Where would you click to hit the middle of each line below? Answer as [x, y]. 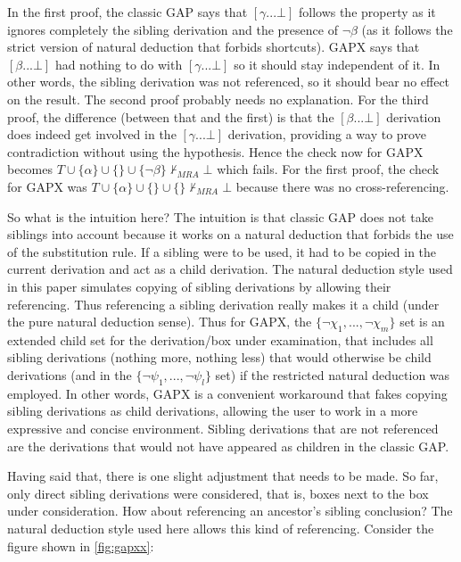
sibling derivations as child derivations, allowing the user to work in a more [213, 411]
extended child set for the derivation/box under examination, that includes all [220, 339]
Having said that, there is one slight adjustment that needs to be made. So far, [223, 476]
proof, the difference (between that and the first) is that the [171, 116]
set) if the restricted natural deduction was [333, 375]
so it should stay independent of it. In [337, 64]
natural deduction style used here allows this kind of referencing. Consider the [221, 529]
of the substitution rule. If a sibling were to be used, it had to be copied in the [222, 251]
